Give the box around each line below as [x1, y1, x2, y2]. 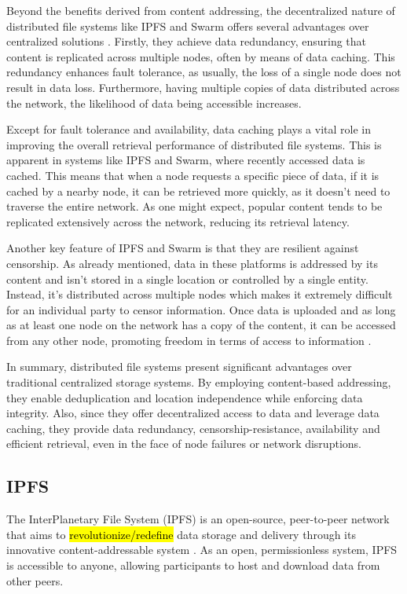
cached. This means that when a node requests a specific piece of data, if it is [6, 167, 379, 183]
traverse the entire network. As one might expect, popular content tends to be [6, 198, 383, 214]
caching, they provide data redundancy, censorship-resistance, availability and [6, 420, 380, 436]
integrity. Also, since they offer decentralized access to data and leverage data [6, 405, 379, 421]
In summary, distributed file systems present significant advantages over [6, 358, 352, 375]
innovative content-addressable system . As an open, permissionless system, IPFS [6, 541, 398, 558]
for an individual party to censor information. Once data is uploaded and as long [6, 301, 396, 317]
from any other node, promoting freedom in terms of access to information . [6, 332, 372, 348]
